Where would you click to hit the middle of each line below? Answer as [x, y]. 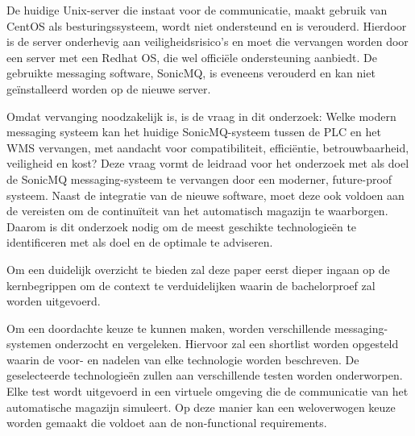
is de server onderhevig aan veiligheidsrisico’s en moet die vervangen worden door [207, 42]
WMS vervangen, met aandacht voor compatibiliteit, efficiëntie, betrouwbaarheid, [208, 147]
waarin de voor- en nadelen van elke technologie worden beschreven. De [183, 359]
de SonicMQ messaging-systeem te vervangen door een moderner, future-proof [199, 179]
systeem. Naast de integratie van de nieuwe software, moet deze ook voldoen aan [205, 195]
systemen [29, 344]
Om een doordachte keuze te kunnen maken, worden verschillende [169, 328]
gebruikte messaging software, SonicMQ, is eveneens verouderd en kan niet [191, 73]
